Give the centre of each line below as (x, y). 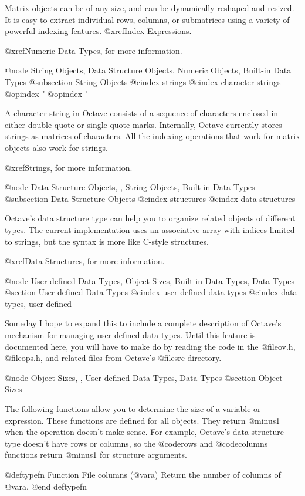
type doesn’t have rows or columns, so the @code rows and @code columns (136, 443)
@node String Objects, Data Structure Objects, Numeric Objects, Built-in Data (148, 70)
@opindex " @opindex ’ (46, 93)
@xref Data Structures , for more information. (85, 261)
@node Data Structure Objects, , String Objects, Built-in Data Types (130, 187)
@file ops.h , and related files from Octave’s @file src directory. (113, 358)
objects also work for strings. (56, 147)
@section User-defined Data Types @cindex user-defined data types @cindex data (151, 292)
